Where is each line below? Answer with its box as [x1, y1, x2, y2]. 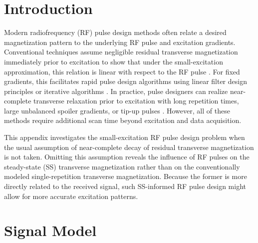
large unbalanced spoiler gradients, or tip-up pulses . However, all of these [4, 105, 230, 115]
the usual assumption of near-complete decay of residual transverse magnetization [4, 141, 254, 152]
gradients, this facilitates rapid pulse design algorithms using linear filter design [4, 76, 247, 86]
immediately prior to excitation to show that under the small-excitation [4, 56, 223, 66]
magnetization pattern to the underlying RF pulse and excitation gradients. [4, 36, 236, 47]
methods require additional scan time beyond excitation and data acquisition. [4, 115, 242, 125]
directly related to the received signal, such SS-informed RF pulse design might [4, 181, 247, 191]
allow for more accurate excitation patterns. [4, 190, 138, 201]
